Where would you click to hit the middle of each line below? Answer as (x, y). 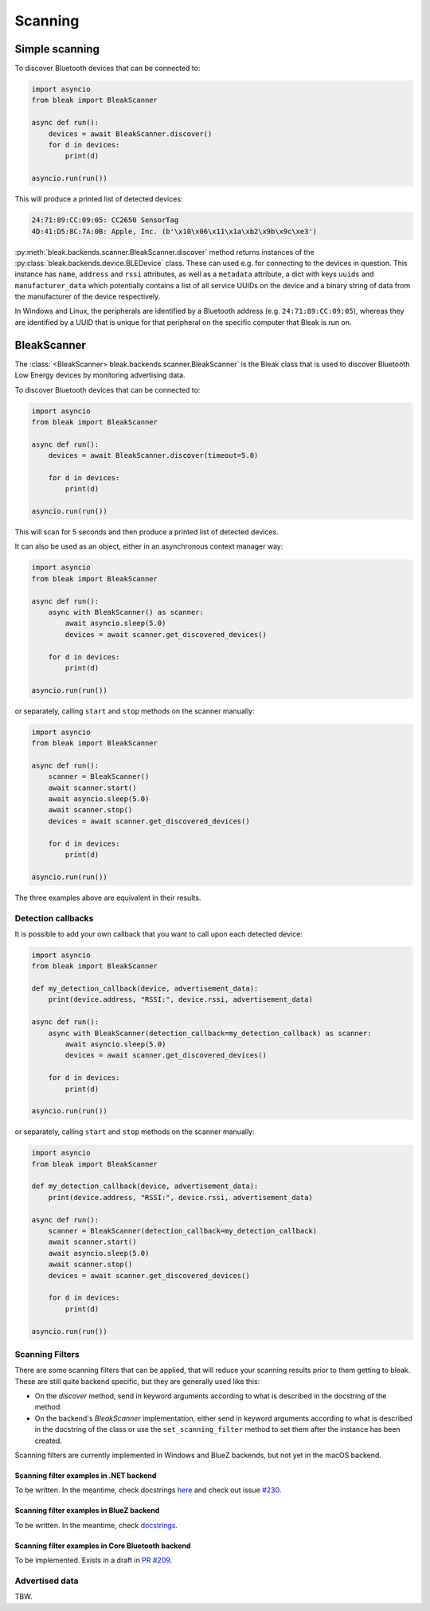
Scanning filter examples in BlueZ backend (87, 1511)
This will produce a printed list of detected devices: (99, 199)
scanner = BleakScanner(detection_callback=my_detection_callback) (183, 1231)
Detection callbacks (54, 918)
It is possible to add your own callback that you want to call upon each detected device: (158, 934)
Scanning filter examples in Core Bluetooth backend (103, 1546)
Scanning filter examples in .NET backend (86, 1476)
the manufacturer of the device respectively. (88, 297)
